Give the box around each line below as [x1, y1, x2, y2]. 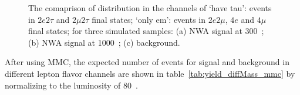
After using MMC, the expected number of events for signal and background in [5, 56, 289, 68]
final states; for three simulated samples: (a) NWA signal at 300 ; [28, 25, 264, 37]
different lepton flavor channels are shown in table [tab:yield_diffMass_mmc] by [5, 67, 295, 79]
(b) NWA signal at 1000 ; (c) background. [28, 36, 180, 48]
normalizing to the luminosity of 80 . [5, 79, 138, 91]
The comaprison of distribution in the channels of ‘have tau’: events [28, 2, 272, 13]
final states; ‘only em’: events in [92, 13, 206, 25]
